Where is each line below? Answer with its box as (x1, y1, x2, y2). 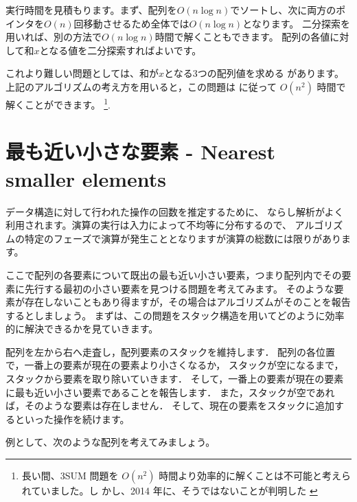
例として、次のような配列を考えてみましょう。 (5, 435, 216, 449)
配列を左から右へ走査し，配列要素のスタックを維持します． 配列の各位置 (5, 344, 336, 358)
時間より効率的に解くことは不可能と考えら (159, 468, 351, 483)
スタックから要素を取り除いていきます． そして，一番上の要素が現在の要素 (5, 372, 344, 386)
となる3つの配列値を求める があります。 (164, 66, 344, 80)
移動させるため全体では (83, 16, 189, 30)
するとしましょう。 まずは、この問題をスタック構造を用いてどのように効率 (5, 308, 345, 322)
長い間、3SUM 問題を (21, 468, 119, 483)
